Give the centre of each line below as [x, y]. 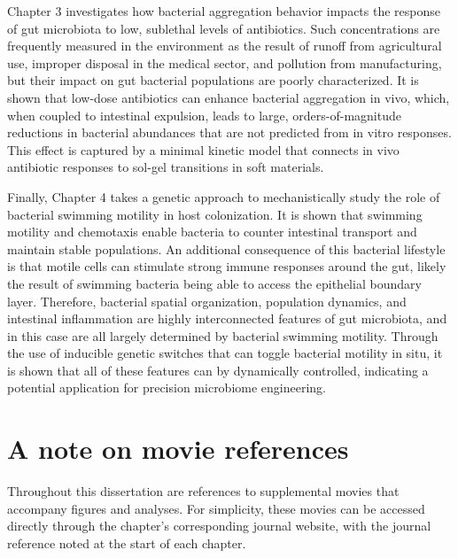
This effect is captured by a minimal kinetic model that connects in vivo [203, 149]
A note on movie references [178, 449]
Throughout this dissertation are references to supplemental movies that [203, 491]
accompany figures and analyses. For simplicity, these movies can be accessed [216, 508]
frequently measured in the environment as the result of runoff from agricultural [225, 46]
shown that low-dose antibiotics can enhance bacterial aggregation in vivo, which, [229, 97]
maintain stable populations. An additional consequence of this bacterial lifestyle [226, 248]
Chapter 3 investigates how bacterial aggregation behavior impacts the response [224, 11]
